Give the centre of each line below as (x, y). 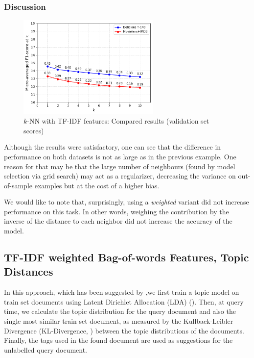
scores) (34, 130)
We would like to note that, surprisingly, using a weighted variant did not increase (127, 202)
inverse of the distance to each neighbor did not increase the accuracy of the (118, 221)
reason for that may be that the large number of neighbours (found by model (120, 166)
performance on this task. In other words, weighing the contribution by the (116, 211)
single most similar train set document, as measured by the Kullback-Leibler (119, 321)
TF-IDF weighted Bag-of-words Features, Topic (127, 257)
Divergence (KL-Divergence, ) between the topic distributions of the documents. (124, 330)
